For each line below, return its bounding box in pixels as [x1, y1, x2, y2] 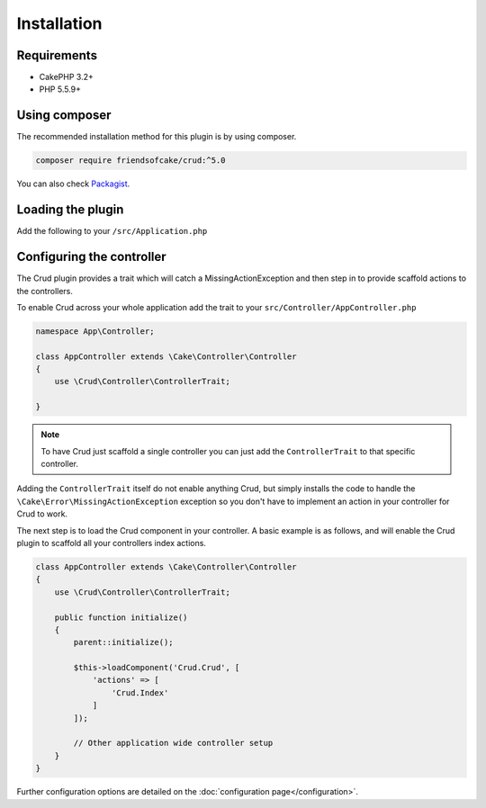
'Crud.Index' [111, 687, 169, 697]
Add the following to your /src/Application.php [16, 226, 208, 237]
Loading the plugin [16, 202, 124, 218]
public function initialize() [54, 612, 188, 623]
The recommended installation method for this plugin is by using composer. [16, 131, 297, 142]
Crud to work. [16, 508, 67, 519]
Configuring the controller [16, 249, 166, 265]
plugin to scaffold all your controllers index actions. [16, 537, 207, 548]
